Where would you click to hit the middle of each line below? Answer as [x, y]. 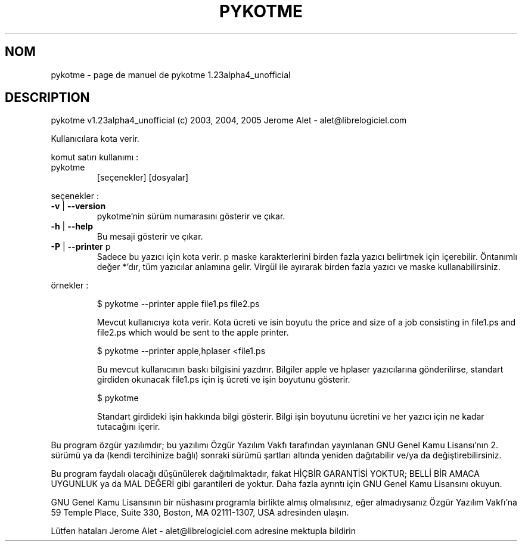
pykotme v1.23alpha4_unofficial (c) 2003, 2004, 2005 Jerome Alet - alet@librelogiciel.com [229, 120]
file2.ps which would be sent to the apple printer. [193, 333]
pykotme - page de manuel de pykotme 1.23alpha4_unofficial [171, 75]
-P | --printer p [81, 247]
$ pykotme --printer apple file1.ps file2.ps [178, 304]
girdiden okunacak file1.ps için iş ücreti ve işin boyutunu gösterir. [223, 380]
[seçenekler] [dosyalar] [143, 178]
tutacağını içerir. [128, 427]
